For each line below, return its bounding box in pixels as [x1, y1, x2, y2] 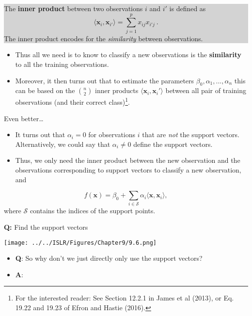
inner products [95, 85, 139, 95]
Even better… [4, 113, 44, 123]
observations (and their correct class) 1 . [15, 95, 130, 107]
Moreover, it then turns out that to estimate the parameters [15, 75, 194, 85]
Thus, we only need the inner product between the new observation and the [15, 155, 240, 165]
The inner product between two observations [4, 3, 143, 13]
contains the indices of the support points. [30, 205, 156, 216]
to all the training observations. [15, 59, 109, 69]
